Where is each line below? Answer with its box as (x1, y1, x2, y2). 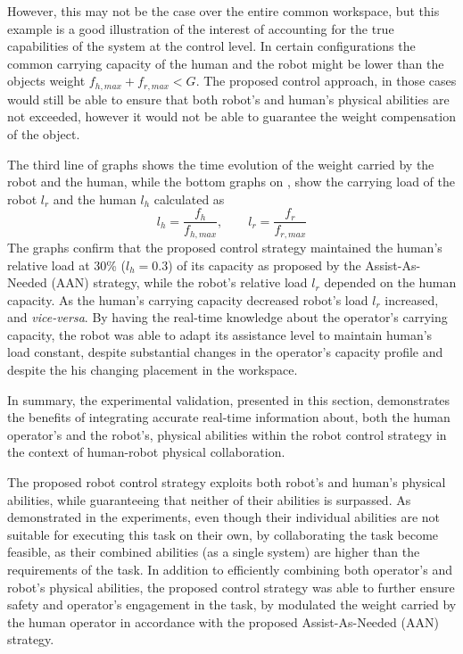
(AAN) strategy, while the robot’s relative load (51, 273, 308, 292)
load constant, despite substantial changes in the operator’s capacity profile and (7, 343, 443, 361)
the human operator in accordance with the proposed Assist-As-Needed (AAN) (7, 612, 439, 631)
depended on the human (324, 273, 457, 292)
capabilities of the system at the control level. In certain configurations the (7, 37, 416, 55)
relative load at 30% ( (7, 255, 127, 274)
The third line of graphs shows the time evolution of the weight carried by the (7, 154, 434, 173)
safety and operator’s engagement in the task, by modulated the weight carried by (7, 595, 457, 614)
